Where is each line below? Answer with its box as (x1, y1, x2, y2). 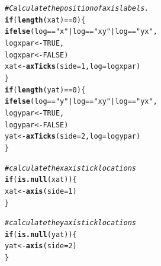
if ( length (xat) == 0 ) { (5, 15, 86, 24)
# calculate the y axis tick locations (5, 219, 136, 227)
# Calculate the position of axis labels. (5, 4, 149, 12)
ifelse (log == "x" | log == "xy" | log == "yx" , (5, 27, 157, 36)
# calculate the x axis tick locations (5, 164, 136, 172)
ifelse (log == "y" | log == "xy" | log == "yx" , (5, 97, 157, 106)
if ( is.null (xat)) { (5, 175, 77, 184)
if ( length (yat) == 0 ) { (5, 85, 86, 94)
